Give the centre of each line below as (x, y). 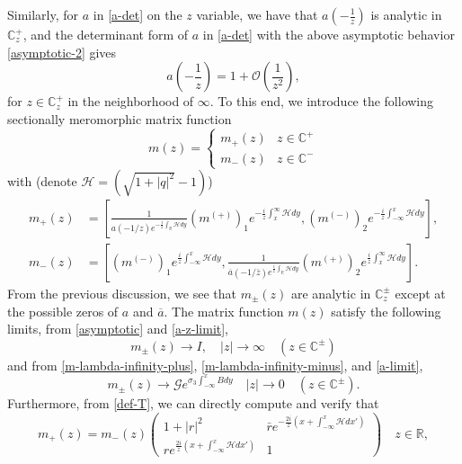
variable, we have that (257, 14)
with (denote (42, 180)
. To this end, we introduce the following (322, 101)
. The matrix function (224, 311)
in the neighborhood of (131, 101)
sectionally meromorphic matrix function (120, 118)
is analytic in (406, 14)
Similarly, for (43, 14)
